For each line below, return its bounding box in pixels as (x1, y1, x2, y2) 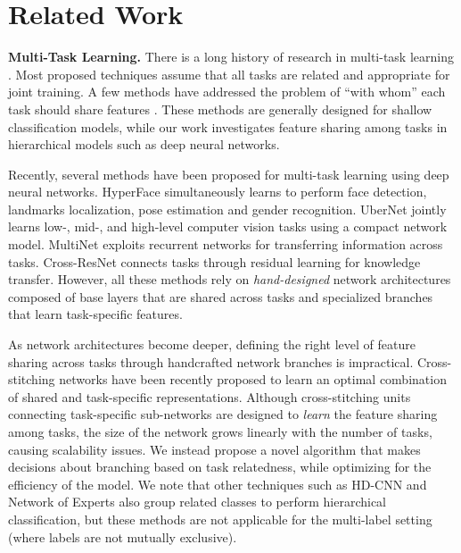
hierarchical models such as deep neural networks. (8, 135, 280, 154)
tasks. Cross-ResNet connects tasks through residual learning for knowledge (8, 252, 421, 271)
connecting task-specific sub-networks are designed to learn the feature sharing (8, 405, 438, 423)
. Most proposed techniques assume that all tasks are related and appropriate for (8, 64, 450, 83)
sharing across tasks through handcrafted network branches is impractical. (8, 352, 414, 371)
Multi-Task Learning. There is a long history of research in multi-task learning (8, 47, 454, 66)
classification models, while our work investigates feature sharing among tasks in (8, 117, 448, 136)
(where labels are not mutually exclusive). (8, 527, 237, 546)
